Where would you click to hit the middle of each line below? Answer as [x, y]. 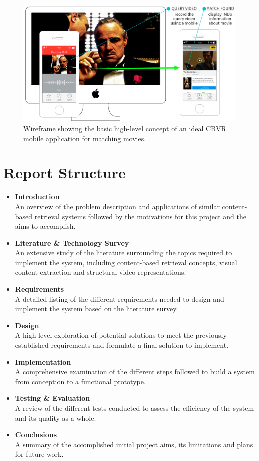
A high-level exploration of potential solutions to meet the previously [121, 335]
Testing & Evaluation [53, 398]
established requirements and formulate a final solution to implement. [122, 345]
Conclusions [36, 435]
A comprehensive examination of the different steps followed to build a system [135, 372]
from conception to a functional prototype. [80, 381]
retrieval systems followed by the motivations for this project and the [141, 216]
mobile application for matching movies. [85, 138]
